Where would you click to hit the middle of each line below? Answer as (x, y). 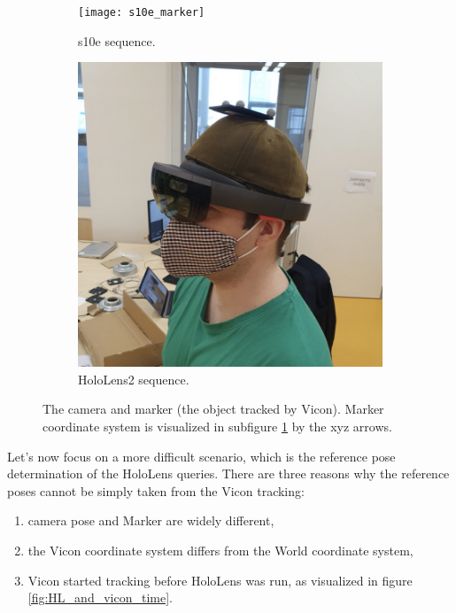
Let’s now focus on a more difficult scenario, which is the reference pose (201, 456)
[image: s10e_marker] (142, 12)
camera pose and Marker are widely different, (151, 520)
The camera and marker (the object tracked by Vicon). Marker (213, 409)
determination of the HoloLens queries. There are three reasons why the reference (228, 473)
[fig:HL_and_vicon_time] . (100, 597)
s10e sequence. (117, 40)
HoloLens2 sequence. (134, 379)
